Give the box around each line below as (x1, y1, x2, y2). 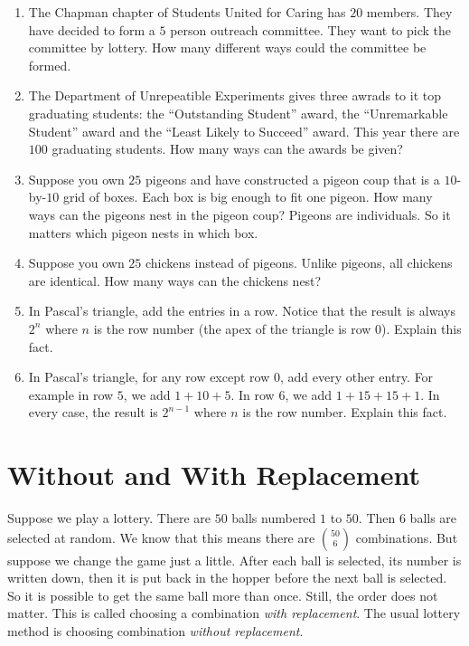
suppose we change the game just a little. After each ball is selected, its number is (7, 550, 462, 569)
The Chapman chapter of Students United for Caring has (28, 3, 346, 21)
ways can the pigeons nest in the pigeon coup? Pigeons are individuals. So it (28, 204, 451, 223)
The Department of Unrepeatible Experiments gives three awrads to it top (28, 86, 441, 105)
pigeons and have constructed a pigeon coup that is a (145, 169, 440, 188)
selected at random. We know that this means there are (7, 527, 315, 546)
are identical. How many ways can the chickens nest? (28, 271, 322, 290)
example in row (28, 385, 114, 404)
